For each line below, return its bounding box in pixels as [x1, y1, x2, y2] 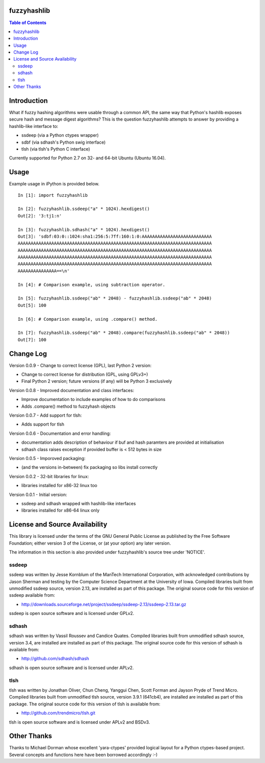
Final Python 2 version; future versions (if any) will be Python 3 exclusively [21, 378, 172, 384]
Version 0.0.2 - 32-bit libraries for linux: [9, 473, 89, 479]
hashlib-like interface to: [9, 123, 58, 129]
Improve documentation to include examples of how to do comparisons [21, 397, 165, 402]
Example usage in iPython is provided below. [9, 181, 100, 187]
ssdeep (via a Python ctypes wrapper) [21, 132, 99, 138]
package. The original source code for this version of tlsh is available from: [9, 701, 160, 707]
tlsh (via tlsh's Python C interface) [21, 146, 90, 152]
